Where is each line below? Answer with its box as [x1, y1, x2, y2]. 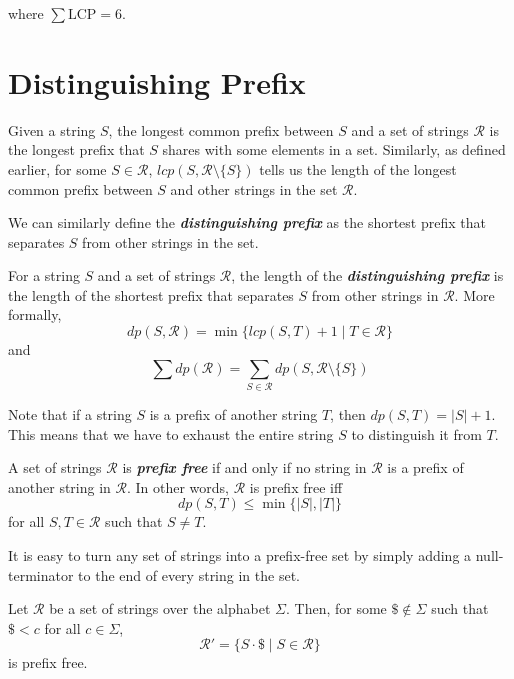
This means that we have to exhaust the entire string [8, 423, 334, 444]
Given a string [8, 119, 96, 140]
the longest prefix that [8, 139, 145, 160]
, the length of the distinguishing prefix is [231, 265, 504, 286]
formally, [8, 304, 62, 325]
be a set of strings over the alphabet [49, 598, 271, 619]
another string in [8, 476, 111, 497]
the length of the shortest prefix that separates [8, 284, 294, 305]
